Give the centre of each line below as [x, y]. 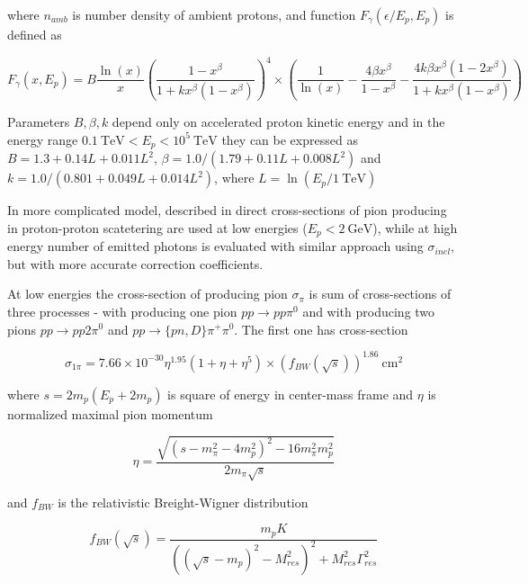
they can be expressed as [290, 139]
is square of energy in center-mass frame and [291, 394]
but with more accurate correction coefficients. [135, 263]
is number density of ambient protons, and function [214, 14]
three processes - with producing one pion [122, 311]
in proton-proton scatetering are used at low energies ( [157, 227]
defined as [35, 34]
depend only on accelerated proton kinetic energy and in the [278, 122]
